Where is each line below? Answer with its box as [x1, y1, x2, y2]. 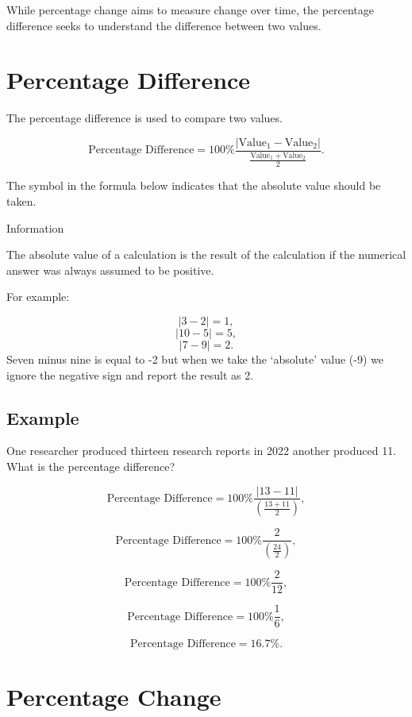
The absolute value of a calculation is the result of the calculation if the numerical [6, 246, 406, 263]
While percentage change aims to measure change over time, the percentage [6, 2, 375, 17]
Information [6, 219, 64, 236]
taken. [6, 192, 37, 209]
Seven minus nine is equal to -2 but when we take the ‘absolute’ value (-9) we [6, 350, 384, 367]
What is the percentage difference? [6, 457, 175, 474]
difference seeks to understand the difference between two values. [6, 17, 322, 33]
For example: [6, 288, 70, 305]
